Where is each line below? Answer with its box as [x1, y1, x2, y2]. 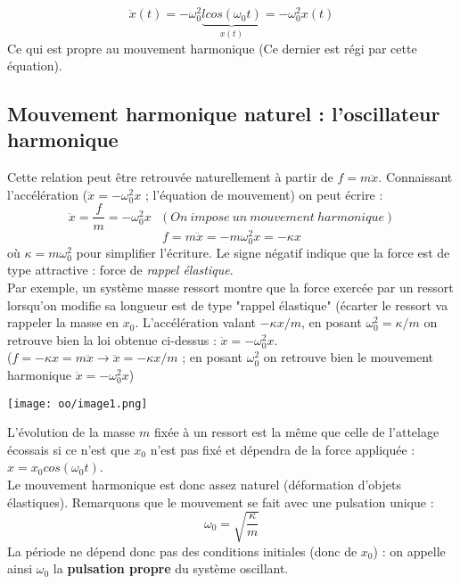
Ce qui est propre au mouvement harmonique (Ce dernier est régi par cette [7, 38, 417, 57]
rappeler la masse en [7, 313, 119, 332]
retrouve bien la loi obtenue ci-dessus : [7, 330, 217, 349]
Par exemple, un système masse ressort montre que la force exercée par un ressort [7, 277, 454, 296]
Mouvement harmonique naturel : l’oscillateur [7, 100, 440, 127]
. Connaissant [378, 168, 453, 186]
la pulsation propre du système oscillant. [53, 559, 289, 578]
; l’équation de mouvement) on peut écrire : [144, 185, 383, 203]
